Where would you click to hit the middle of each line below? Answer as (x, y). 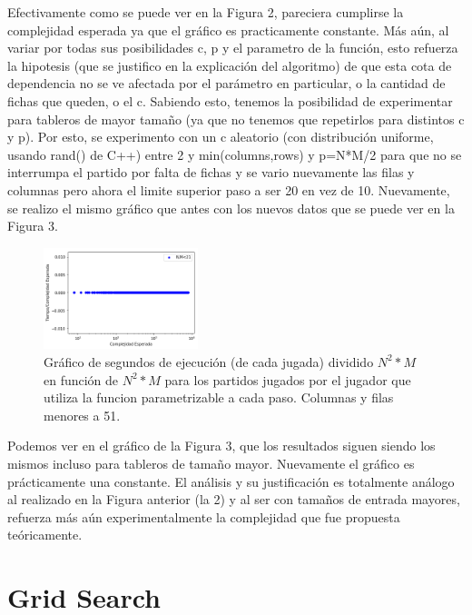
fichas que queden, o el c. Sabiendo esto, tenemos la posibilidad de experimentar (230, 100)
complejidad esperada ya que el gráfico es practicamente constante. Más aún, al (228, 30)
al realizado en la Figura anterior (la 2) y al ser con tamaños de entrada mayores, (234, 499)
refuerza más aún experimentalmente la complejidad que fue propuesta (204, 516)
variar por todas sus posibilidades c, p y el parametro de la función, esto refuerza (233, 48)
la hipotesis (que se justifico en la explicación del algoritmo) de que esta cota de (230, 65)
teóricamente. (45, 535)
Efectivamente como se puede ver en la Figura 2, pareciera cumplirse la (206, 12)
